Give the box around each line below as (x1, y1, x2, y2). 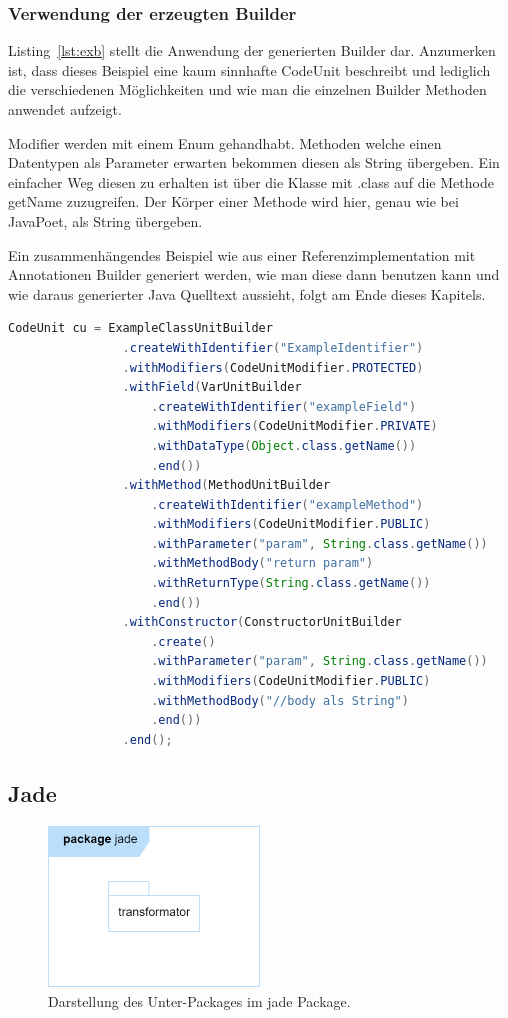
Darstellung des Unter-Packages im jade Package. (48, 990, 351, 1011)
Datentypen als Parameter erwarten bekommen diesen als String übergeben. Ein (8, 152, 500, 173)
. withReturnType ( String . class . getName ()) (151, 576, 431, 591)
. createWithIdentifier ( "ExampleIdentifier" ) (122, 340, 424, 355)
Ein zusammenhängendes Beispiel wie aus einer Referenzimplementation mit (8, 244, 476, 265)
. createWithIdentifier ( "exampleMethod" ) (151, 497, 424, 512)
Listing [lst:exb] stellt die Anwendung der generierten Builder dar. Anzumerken (8, 40, 496, 61)
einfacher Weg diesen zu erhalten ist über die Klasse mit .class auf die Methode (8, 171, 494, 192)
